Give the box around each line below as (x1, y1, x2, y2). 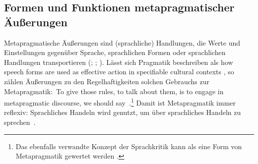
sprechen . (4, 117, 36, 127)
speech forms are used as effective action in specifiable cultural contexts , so (4, 66, 234, 77)
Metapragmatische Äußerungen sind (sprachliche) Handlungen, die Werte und (4, 37, 241, 48)
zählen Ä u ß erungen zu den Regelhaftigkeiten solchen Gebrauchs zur (4, 76, 209, 86)
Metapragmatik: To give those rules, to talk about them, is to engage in (4, 86, 224, 96)
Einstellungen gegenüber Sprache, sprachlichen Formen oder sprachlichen (4, 47, 226, 57)
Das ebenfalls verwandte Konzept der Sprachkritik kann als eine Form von (15, 141, 242, 151)
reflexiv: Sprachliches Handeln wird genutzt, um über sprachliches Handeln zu (4, 107, 241, 117)
